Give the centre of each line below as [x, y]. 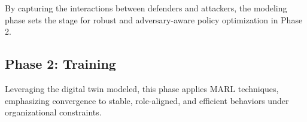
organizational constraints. [53, 112]
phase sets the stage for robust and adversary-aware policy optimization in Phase [154, 19]
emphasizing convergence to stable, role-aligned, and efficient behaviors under [147, 100]
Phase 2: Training [60, 64]
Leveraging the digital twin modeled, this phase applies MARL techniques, [142, 88]
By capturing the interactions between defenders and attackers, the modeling [146, 8]
